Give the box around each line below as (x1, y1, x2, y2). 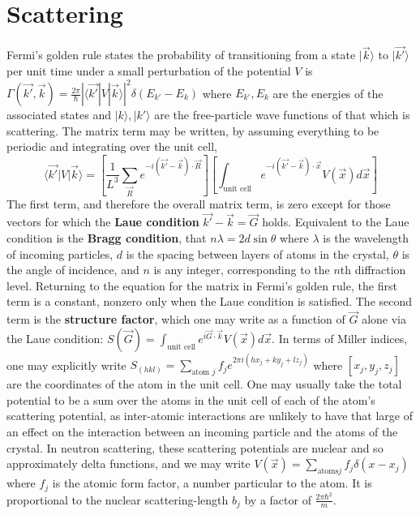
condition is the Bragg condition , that (6, 230, 207, 246)
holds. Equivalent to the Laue (262, 213, 409, 230)
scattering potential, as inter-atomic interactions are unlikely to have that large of (6, 407, 413, 424)
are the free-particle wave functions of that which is (154, 106, 410, 123)
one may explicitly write (6, 356, 126, 373)
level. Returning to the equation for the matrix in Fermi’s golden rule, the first (6, 277, 397, 294)
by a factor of (244, 491, 311, 508)
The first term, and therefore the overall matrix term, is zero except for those (6, 195, 391, 212)
